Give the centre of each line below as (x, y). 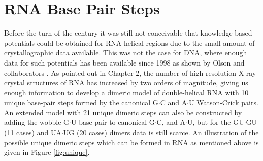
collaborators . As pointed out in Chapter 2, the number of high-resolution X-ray (130, 72)
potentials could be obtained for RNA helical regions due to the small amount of (129, 42)
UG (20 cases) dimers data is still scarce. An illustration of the (161, 132)
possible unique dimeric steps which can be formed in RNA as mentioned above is (131, 142)
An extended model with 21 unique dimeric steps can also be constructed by (123, 112)
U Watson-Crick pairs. (224, 102)
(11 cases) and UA (33, 132)
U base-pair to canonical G (113, 122)
